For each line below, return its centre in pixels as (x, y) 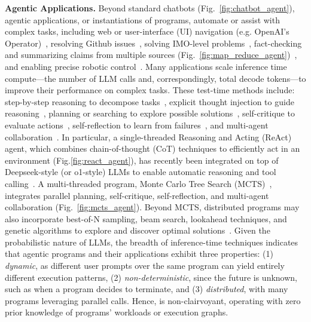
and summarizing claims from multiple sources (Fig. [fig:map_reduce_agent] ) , (151, 55)
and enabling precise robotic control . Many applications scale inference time (146, 66)
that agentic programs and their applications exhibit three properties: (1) (139, 254)
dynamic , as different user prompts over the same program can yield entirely (145, 266)
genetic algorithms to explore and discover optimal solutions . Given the (138, 230)
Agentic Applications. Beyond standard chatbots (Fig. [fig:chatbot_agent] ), (150, 8)
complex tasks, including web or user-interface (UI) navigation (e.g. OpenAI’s (147, 31)
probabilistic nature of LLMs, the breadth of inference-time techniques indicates (152, 242)
